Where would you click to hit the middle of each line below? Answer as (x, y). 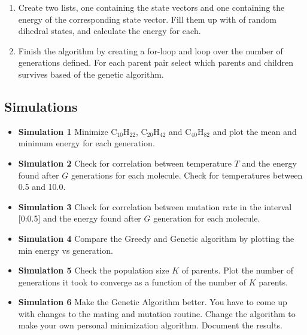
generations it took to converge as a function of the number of (132, 282)
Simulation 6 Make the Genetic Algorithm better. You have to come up (153, 302)
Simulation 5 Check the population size (94, 270)
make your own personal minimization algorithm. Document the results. (150, 325)
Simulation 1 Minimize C (68, 131)
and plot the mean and (255, 131)
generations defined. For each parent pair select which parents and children (156, 62)
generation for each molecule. (207, 218)
